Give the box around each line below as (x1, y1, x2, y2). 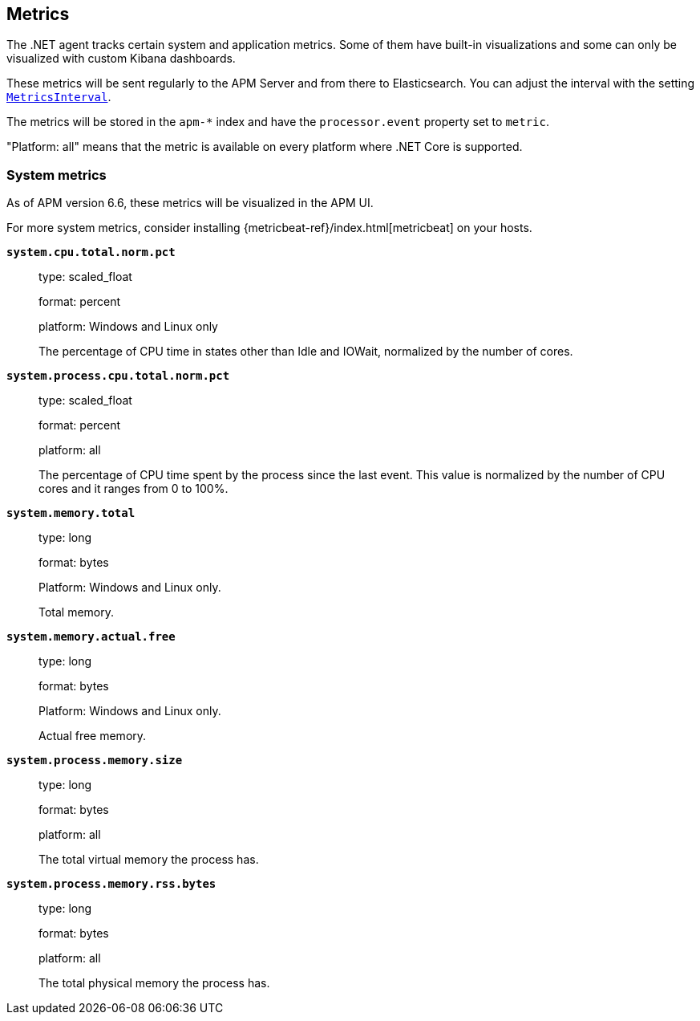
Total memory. (38, 605, 115, 620)
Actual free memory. (38, 729, 147, 743)
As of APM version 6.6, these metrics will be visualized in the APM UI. (6, 196, 374, 210)
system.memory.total (6, 506, 136, 520)
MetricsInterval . (6, 90, 111, 104)
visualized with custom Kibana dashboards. (6, 51, 236, 66)
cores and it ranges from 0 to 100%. (38, 482, 229, 496)
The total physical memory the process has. (38, 976, 270, 990)
